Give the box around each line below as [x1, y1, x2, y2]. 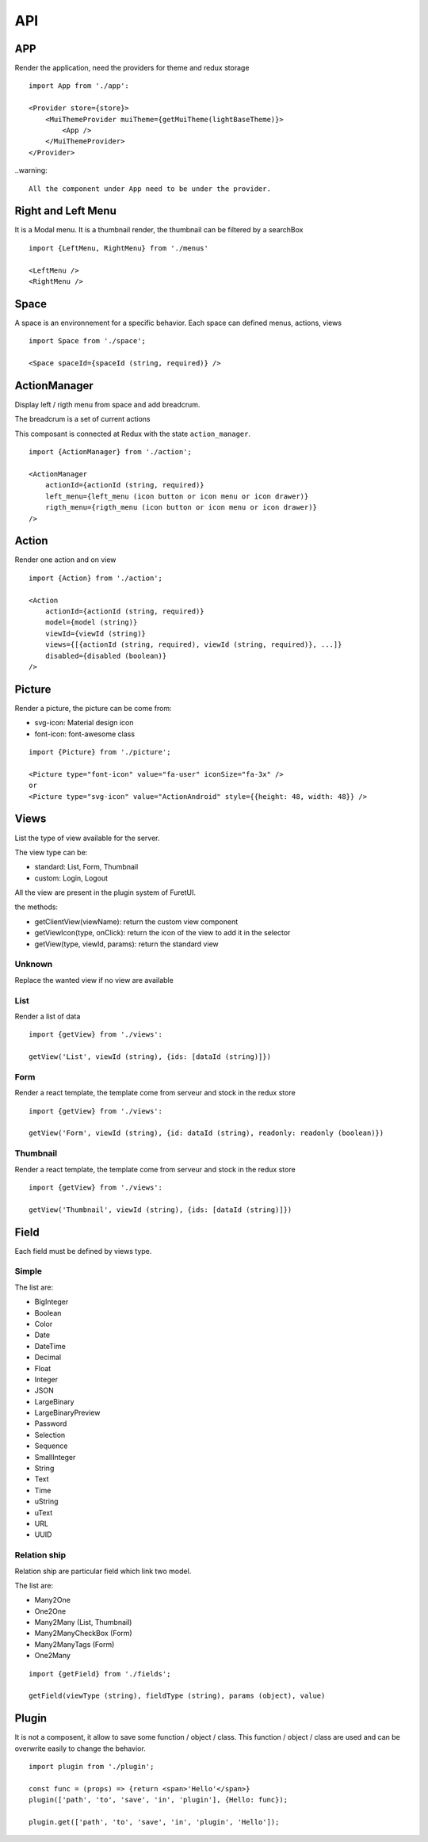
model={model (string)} [44, 618, 138, 627]
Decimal [34, 1352, 62, 1362]
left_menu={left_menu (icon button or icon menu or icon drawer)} [44, 491, 309, 501]
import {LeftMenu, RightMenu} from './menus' [29, 243, 209, 253]
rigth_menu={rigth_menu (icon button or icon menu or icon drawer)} [44, 503, 317, 512]
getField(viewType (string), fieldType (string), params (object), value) [29, 1691, 326, 1700]
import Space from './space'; [29, 337, 147, 346]
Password [34, 1419, 67, 1428]
